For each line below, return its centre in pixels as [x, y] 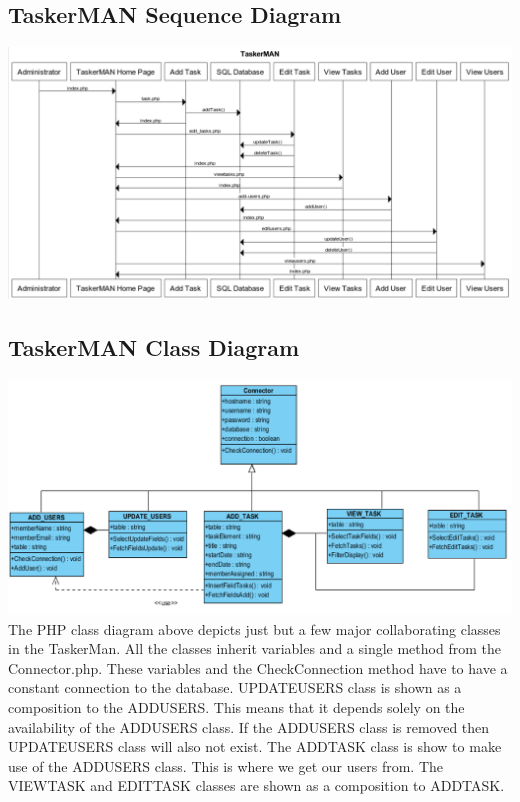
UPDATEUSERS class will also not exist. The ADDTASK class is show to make [255, 746]
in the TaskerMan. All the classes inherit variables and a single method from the [254, 648]
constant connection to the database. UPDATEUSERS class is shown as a [235, 687]
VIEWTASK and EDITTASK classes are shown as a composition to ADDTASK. [256, 785]
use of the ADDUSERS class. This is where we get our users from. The [226, 765]
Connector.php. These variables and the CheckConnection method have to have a [258, 667]
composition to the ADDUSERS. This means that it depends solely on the [236, 706]
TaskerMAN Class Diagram [154, 347]
